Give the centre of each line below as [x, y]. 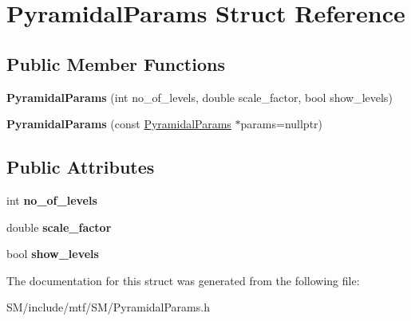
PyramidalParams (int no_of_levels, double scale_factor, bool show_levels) [200, 97]
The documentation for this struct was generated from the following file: [183, 280]
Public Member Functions [116, 63]
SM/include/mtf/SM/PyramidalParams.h [108, 307]
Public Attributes [81, 167]
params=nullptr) [282, 124]
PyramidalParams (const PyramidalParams [119, 124]
